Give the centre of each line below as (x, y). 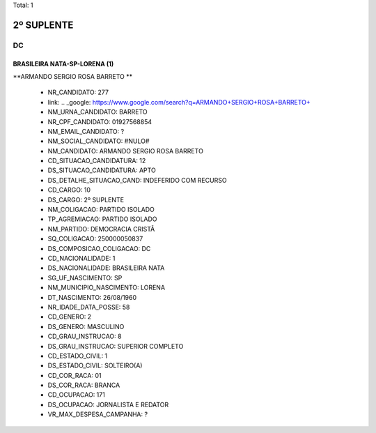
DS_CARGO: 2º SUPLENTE (86, 199)
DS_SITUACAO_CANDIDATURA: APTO (102, 170)
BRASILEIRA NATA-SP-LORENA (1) (63, 63)
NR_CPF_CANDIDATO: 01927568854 (100, 121)
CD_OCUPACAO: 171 (77, 395)
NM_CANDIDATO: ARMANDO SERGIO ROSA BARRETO (125, 151)
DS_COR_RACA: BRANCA (84, 385)
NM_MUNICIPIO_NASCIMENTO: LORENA (107, 288)
